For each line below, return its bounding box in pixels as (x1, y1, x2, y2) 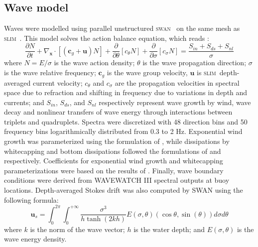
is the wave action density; (54, 57, 135, 68)
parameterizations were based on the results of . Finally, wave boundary (4, 165, 224, 175)
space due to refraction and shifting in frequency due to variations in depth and (4, 87, 248, 98)
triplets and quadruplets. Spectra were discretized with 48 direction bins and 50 (4, 116, 248, 126)
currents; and (4, 97, 44, 107)
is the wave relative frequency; (4, 67, 96, 78)
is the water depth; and (133, 224, 205, 234)
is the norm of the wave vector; (30, 224, 125, 234)
